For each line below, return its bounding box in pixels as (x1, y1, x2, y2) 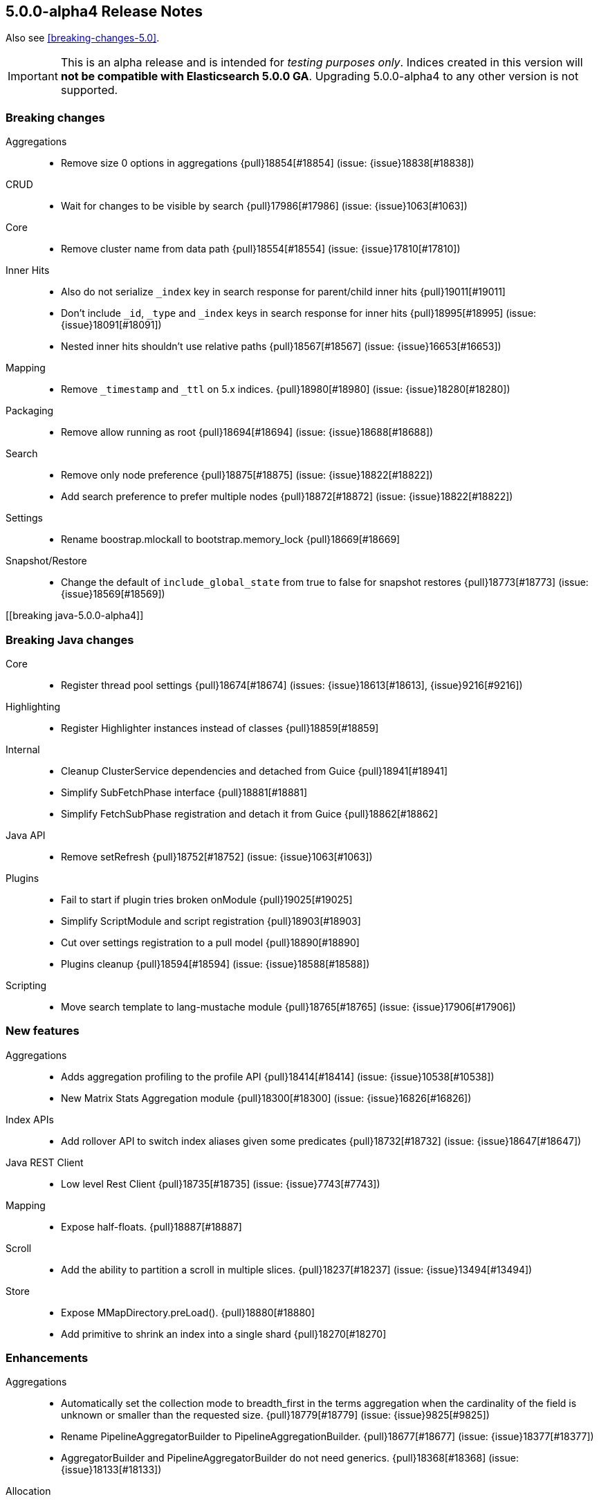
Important (8, 69, 58, 84)
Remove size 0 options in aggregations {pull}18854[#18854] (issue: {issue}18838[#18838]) (61, 157, 474, 169)
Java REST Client (6, 1156, 84, 1168)
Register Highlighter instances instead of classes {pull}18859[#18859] (61, 721, 379, 734)
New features (6, 1024, 80, 1038)
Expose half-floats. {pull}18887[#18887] (61, 1220, 242, 1233)
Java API (6, 829, 46, 841)
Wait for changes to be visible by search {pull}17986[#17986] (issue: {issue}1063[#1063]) (61, 200, 468, 212)
